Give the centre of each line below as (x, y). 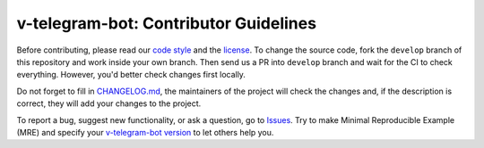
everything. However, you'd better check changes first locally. (131, 75)
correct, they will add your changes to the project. (109, 103)
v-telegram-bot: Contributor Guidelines (167, 23)
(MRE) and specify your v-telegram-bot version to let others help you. (145, 132)
